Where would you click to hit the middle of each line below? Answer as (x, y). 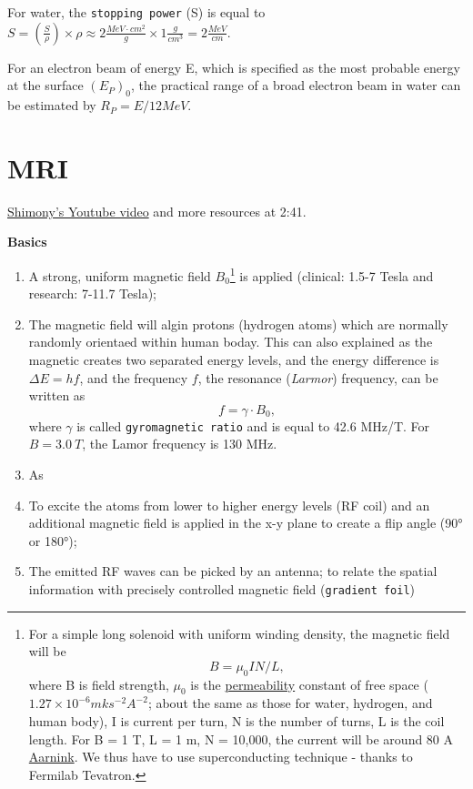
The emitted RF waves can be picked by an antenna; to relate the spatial (233, 571)
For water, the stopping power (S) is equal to (136, 12)
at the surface (45, 85)
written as (57, 395)
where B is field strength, (99, 684)
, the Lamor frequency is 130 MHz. (180, 444)
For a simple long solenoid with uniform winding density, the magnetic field (239, 633)
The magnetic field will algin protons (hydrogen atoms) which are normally (238, 324)
